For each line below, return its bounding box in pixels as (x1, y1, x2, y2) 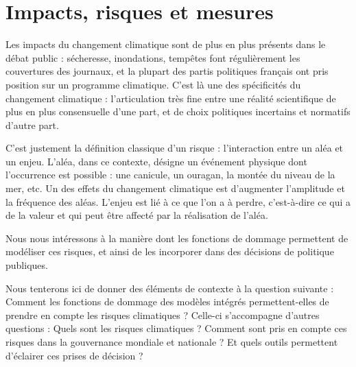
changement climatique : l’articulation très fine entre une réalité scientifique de (5, 91, 336, 105)
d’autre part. (5, 117, 59, 132)
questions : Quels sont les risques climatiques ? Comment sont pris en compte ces (5, 321, 347, 335)
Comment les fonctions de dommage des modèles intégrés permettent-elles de (5, 294, 329, 309)
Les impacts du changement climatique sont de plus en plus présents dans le (5, 37, 326, 51)
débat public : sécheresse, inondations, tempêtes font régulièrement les (5, 50, 300, 64)
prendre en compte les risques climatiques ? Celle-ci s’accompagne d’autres (5, 307, 320, 322)
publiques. (5, 258, 48, 272)
